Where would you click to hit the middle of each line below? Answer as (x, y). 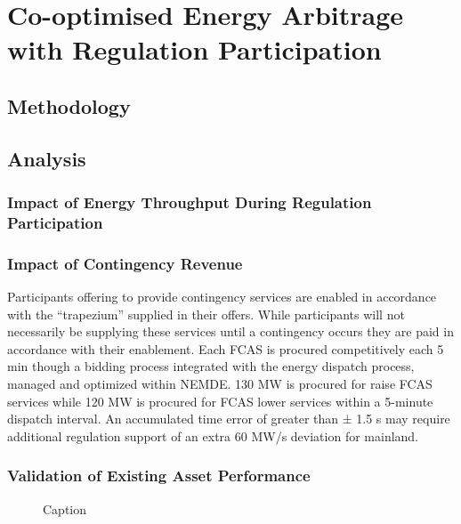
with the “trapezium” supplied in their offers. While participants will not (206, 314)
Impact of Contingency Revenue (125, 263)
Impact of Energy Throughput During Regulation (190, 202)
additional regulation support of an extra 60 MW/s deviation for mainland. (213, 435)
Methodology (69, 105)
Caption (65, 508)
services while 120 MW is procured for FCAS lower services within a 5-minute (220, 401)
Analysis (47, 158)
